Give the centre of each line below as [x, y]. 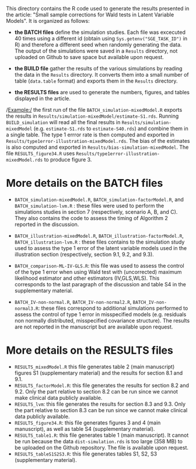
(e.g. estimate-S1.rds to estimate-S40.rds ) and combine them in [111, 129]
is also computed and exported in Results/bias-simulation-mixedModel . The [97, 147]
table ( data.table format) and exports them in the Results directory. [96, 81]
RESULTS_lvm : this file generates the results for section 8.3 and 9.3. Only [100, 404]
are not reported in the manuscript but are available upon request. [94, 327]
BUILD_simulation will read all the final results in [63, 122]
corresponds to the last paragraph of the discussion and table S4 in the [100, 284]
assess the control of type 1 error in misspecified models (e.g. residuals [100, 314]
